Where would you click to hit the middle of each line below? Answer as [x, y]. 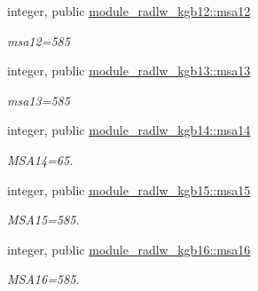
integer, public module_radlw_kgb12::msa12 [129, 11]
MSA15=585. [43, 220]
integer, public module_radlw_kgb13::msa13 [129, 71]
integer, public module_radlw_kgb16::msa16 [129, 249]
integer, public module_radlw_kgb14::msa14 [129, 130]
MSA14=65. [40, 159]
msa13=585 [39, 100]
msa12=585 [39, 40]
